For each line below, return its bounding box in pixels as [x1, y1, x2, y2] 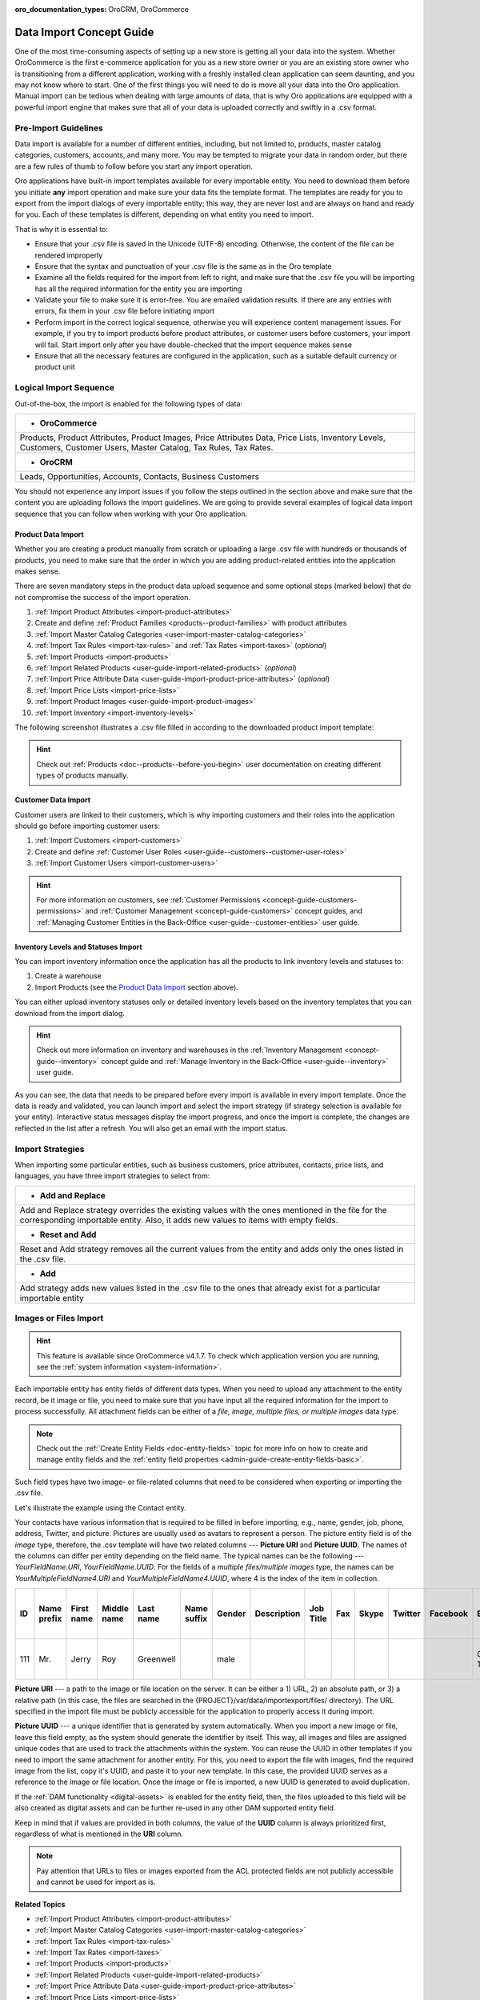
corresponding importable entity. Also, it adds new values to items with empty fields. [19, 1214, 339, 1226]
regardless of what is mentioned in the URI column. [14, 1829, 184, 1838]
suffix [184, 1613, 208, 1624]
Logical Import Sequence [14, 382, 115, 394]
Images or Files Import [14, 1313, 104, 1324]
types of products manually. [36, 770, 129, 780]
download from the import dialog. [14, 1008, 126, 1018]
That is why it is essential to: [14, 224, 108, 234]
